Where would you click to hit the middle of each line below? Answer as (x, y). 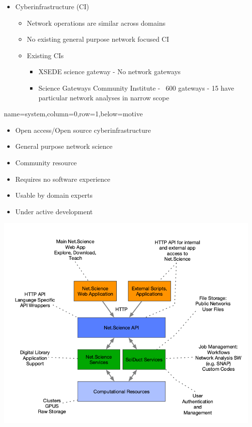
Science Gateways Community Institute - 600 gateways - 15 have (136, 87)
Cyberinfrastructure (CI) (52, 6)
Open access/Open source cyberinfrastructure (83, 130)
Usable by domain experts (54, 195)
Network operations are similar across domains (96, 23)
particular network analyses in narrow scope (104, 97)
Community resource (46, 162)
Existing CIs (45, 55)
